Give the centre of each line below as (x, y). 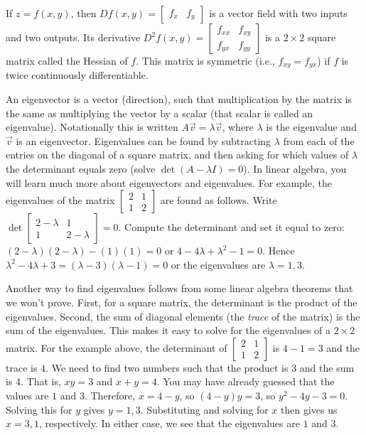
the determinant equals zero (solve (81, 169)
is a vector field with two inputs (278, 13)
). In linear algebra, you (295, 169)
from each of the (319, 140)
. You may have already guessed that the (246, 381)
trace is (22, 367)
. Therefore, (110, 395)
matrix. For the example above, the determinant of (117, 347)
